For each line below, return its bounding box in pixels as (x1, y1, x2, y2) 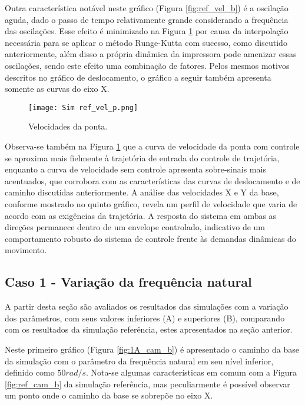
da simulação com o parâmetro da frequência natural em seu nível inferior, (5, 354, 274, 367)
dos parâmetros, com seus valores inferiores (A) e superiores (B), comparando (5, 311, 285, 324)
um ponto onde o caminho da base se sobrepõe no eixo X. (5, 389, 213, 401)
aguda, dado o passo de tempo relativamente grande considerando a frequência (5, 13, 289, 25)
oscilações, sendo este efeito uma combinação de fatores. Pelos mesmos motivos (5, 59, 290, 71)
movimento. (5, 244, 47, 256)
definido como (5, 366, 55, 379)
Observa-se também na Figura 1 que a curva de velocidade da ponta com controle (5, 140, 300, 152)
